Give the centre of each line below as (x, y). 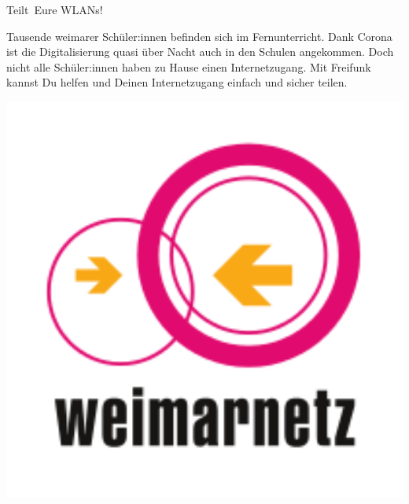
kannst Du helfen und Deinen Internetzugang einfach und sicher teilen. (177, 82)
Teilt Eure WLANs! (55, 9)
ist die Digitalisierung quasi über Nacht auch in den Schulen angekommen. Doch (200, 52)
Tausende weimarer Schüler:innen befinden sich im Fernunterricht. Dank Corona (199, 36)
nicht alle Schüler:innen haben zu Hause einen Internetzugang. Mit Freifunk (189, 66)
